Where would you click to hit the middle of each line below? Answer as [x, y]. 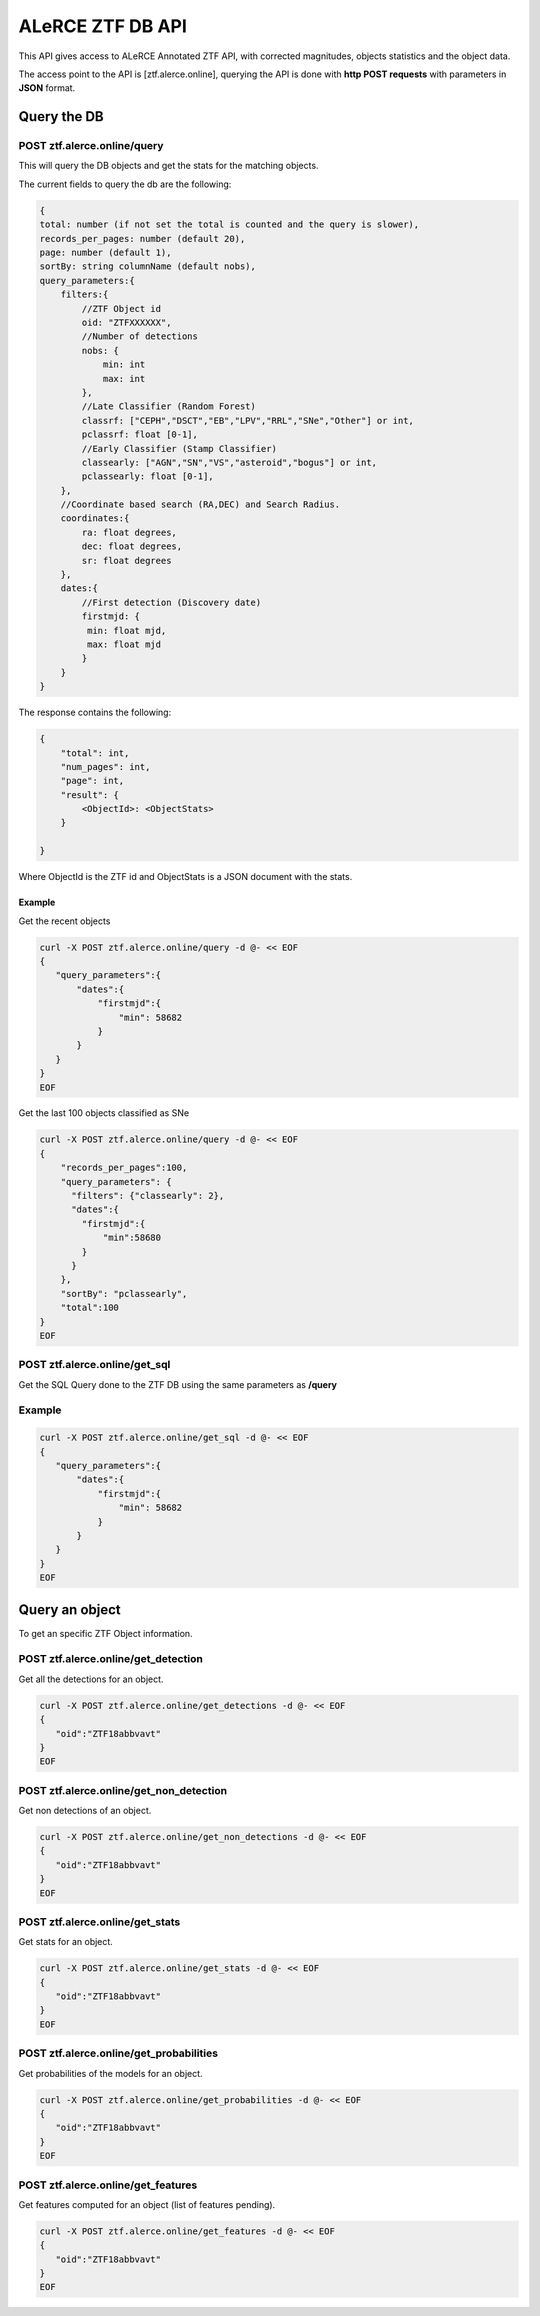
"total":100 [90, 1308]
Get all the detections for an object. [91, 1679]
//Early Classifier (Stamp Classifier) [179, 448]
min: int [124, 364]
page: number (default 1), [105, 253]
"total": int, [95, 753]
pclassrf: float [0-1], [140, 434]
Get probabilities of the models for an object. [111, 2073]
